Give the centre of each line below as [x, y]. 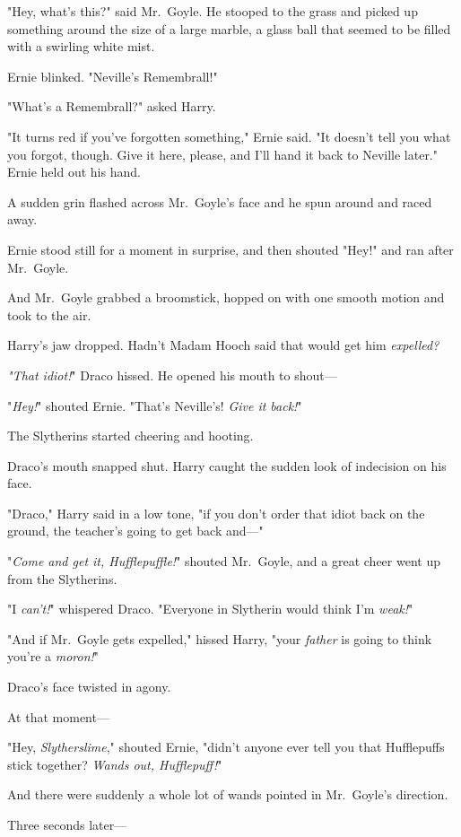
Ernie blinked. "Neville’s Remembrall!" [113, 76]
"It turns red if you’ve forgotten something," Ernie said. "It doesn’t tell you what [229, 136]
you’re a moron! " [53, 656]
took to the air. [49, 314]
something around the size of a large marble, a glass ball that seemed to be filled [229, 28]
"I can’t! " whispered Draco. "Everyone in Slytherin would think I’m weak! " [210, 609]
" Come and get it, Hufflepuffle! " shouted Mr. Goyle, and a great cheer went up [224, 561]
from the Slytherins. [62, 578]
